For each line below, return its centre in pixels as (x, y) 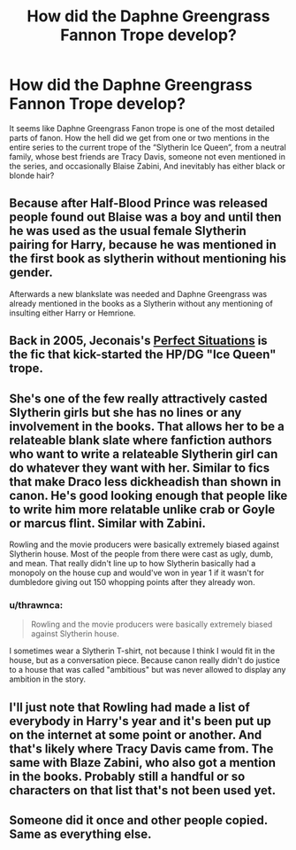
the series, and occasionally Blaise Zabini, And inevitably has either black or (147, 166)
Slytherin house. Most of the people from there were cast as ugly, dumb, (141, 554)
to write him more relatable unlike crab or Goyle (142, 509)
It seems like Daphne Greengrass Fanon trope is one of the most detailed (142, 128)
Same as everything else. (80, 834)
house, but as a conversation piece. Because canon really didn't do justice (144, 660)
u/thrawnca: (36, 604)
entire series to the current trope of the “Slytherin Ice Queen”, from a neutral (148, 147)
